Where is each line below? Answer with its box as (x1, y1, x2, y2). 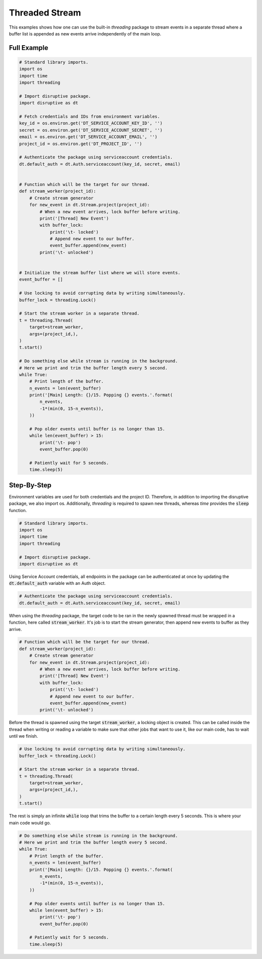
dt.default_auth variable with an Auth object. (9, 580, 106, 586)
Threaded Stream (9, 7, 81, 18)
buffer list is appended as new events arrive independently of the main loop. (9, 31, 162, 36)
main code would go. (9, 820, 51, 826)
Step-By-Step (9, 481, 52, 489)
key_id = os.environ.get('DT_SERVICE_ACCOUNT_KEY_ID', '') (19, 120, 163, 126)
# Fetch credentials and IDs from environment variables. (19, 114, 160, 119)
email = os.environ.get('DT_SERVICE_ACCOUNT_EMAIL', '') (19, 134, 158, 140)
